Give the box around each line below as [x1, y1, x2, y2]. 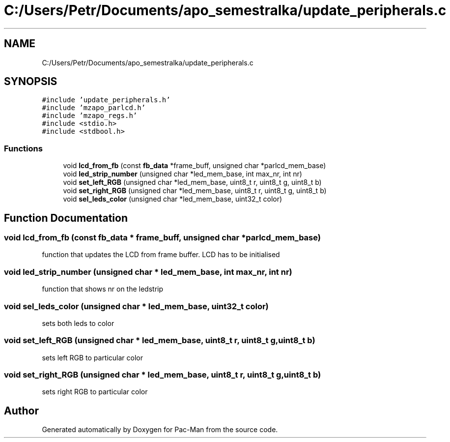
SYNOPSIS [4, 75, 57, 88]
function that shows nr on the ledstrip [42, 285, 164, 294]
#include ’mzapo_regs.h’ [42, 112, 138, 120]
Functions [4, 143, 43, 153]
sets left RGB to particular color [42, 353, 143, 362]
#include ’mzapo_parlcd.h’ [42, 104, 146, 112]
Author [4, 404, 39, 417]
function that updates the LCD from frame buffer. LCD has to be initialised [42, 250, 280, 259]
